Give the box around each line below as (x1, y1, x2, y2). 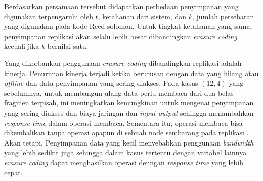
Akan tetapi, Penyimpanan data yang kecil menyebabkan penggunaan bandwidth (4, 137, 254, 148)
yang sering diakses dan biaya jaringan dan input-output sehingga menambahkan (4, 107, 254, 118)
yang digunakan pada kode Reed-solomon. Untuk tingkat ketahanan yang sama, (4, 21, 252, 31)
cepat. (4, 167, 23, 177)
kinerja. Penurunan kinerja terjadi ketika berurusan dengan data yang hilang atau (4, 67, 259, 78)
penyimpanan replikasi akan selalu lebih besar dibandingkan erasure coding (4, 30, 237, 41)
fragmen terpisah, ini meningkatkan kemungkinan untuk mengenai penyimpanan (4, 97, 254, 108)
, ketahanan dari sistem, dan (98, 11, 187, 21)
